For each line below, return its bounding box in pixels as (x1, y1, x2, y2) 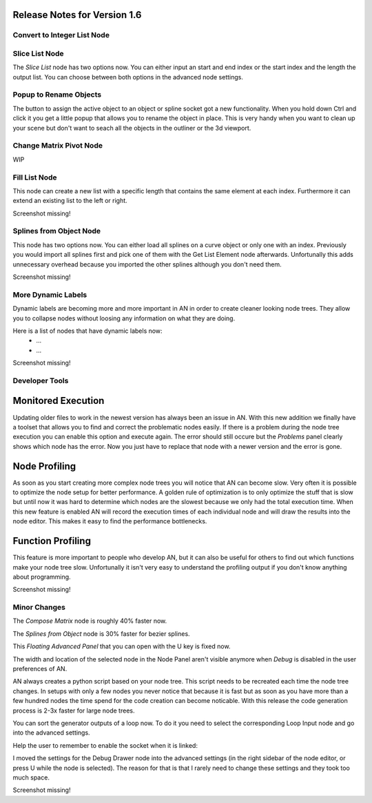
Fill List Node (12, 173, 58, 182)
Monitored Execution (12, 395, 105, 407)
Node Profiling (12, 460, 76, 472)
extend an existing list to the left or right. (12, 197, 127, 205)
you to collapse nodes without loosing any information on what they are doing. (12, 314, 236, 322)
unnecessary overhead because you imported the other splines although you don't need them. (12, 260, 282, 269)
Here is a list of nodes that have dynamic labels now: (12, 327, 163, 335)
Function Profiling (12, 535, 91, 547)
